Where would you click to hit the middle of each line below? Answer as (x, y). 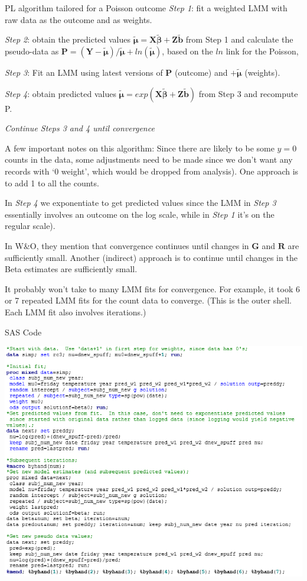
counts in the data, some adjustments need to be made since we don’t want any (149, 159)
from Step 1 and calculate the (239, 39)
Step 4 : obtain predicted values (61, 93)
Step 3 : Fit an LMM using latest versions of (84, 72)
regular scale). (30, 226)
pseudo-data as (32, 51)
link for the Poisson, (262, 51)
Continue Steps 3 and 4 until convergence (80, 128)
